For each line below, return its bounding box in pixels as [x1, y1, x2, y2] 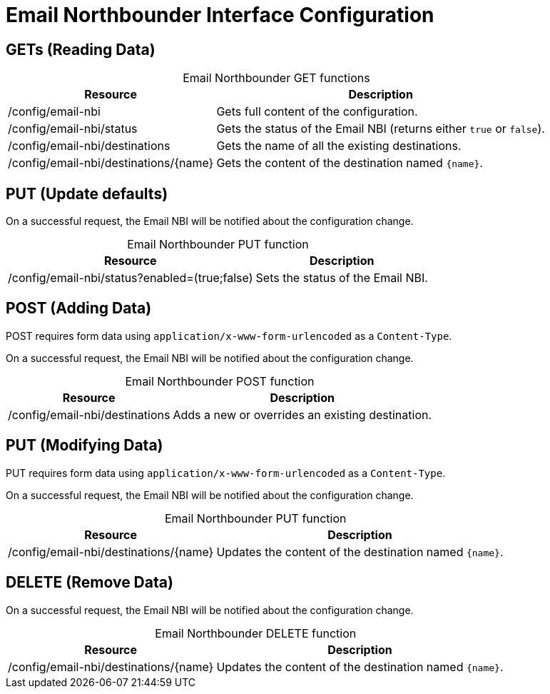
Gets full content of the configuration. [216, 104, 418, 119]
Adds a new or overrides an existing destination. [173, 407, 432, 422]
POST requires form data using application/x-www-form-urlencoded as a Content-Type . [6, 329, 452, 342]
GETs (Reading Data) [6, 40, 156, 59]
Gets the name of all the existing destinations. [216, 139, 462, 154]
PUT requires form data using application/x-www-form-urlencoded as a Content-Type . [6, 466, 446, 479]
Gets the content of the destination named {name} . [216, 156, 483, 171]
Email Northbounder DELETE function [155, 625, 357, 640]
